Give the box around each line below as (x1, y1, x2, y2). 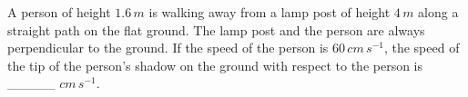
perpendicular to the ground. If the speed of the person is (7, 38, 329, 57)
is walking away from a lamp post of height (148, 3, 391, 21)
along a (418, 3, 459, 21)
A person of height (7, 3, 111, 21)
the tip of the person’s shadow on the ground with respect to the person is (7, 55, 423, 74)
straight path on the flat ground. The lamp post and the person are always (7, 20, 425, 39)
